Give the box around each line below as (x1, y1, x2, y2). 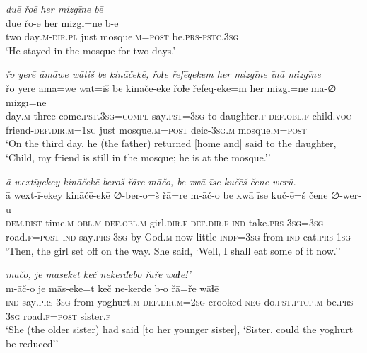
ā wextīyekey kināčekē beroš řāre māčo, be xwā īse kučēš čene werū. (6, 173, 296, 188)
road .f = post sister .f (23, 308, 111, 323)
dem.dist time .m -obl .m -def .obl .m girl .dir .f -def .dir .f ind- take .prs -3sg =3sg (6, 215, 324, 230)
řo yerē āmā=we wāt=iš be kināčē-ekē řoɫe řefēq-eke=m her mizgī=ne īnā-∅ (6, 80, 337, 95)
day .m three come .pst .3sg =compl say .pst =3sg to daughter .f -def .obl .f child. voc (6, 108, 351, 123)
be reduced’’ (6, 336, 59, 351)
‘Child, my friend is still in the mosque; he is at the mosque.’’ (6, 149, 271, 164)
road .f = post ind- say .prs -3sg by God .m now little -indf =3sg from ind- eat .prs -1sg (6, 228, 351, 243)
